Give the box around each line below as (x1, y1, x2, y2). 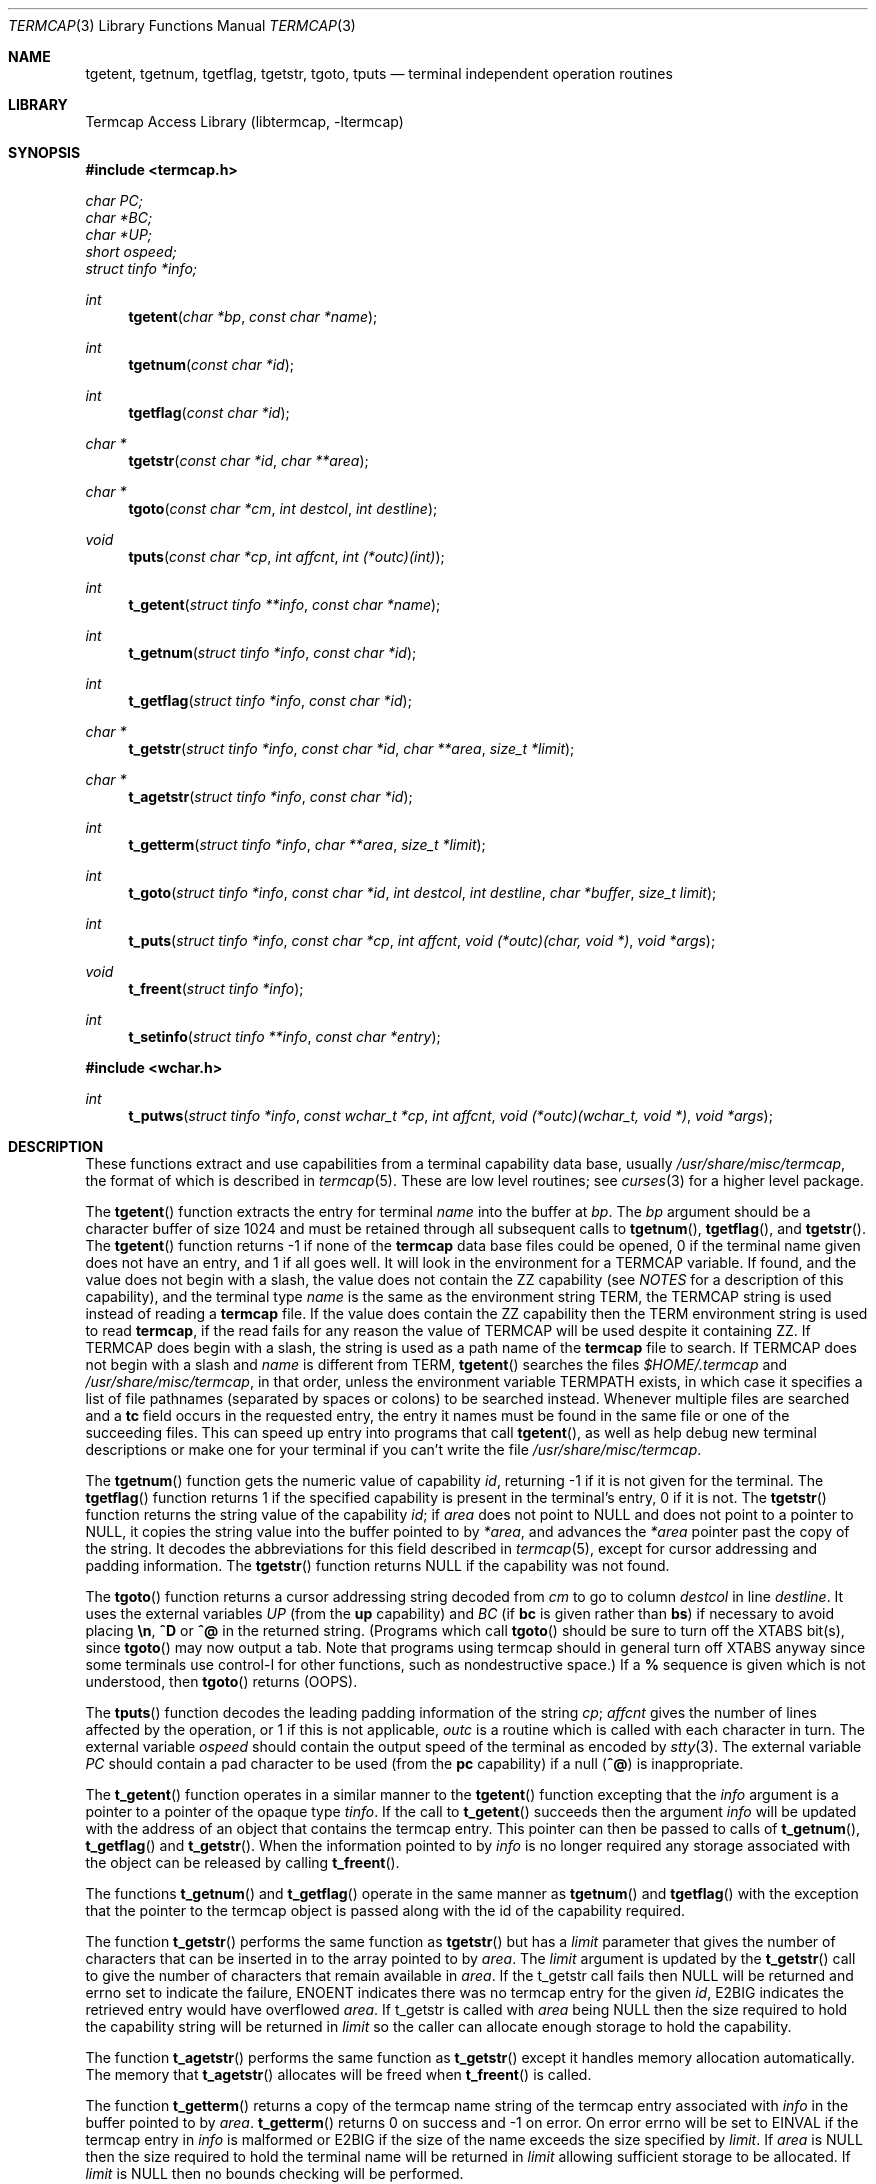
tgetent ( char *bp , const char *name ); (128, 308, 378, 325)
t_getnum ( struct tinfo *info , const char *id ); (128, 644, 417, 661)
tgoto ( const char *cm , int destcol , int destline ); (128, 500, 438, 517)
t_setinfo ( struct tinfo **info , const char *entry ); (128, 1028, 441, 1045)
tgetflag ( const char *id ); (128, 404, 290, 421)
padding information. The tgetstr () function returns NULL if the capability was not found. (85, 1557, 670, 1574)
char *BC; (85, 209, 153, 226)
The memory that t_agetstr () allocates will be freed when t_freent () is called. (85, 2066, 592, 2083)
